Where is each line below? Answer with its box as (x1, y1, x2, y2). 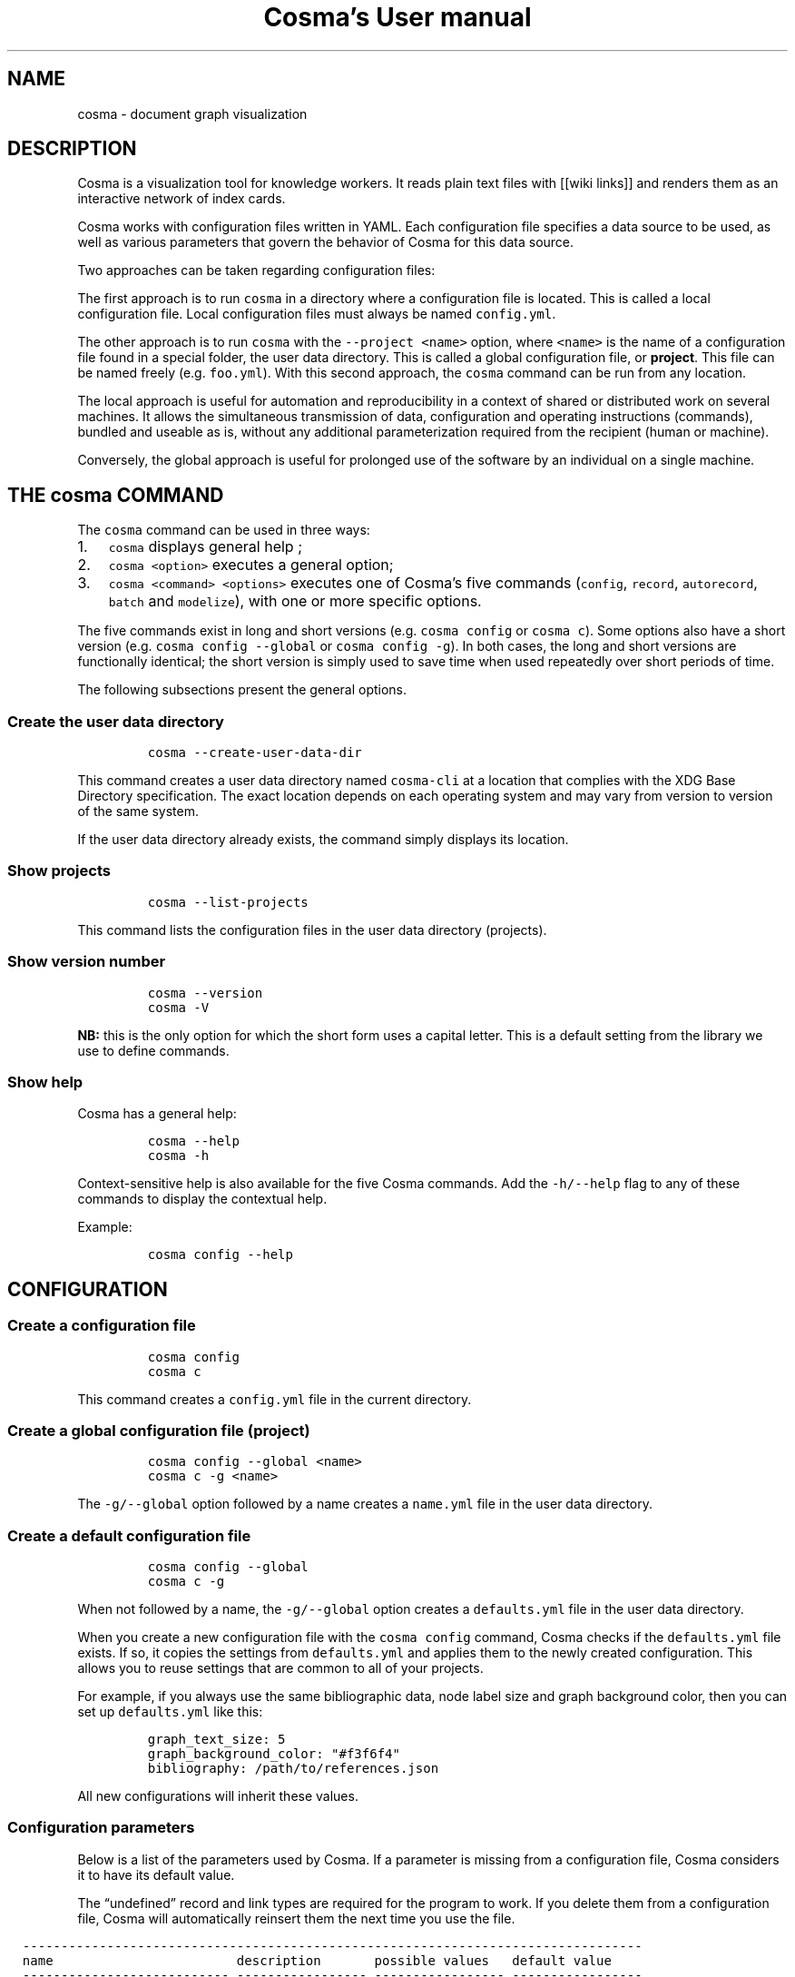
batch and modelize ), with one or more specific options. (108, 592, 482, 611)
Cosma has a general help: (77, 1106, 237, 1122)
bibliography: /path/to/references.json (147, 1761, 439, 1775)
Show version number (7, 952, 166, 971)
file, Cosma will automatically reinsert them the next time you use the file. (77, 1910, 515, 1926)
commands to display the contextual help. (77, 1191, 328, 1207)
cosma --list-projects (147, 894, 309, 910)
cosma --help (147, 1134, 240, 1149)
